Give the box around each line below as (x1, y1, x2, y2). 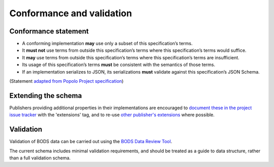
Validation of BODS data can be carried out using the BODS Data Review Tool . (9, 139, 173, 145)
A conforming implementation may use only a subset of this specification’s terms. (22, 41, 193, 47)
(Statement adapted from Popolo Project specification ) (9, 78, 124, 84)
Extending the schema (9, 91, 82, 100)
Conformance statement (9, 27, 89, 36)
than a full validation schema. (9, 155, 71, 161)
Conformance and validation (9, 8, 132, 19)
